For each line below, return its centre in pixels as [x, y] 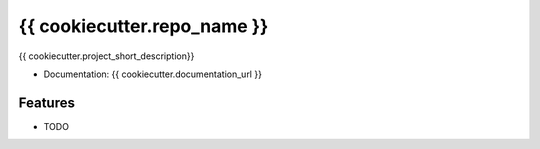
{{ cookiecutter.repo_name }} [143, 26]
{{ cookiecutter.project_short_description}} [106, 56]
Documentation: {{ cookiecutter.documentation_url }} [152, 74]
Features [46, 102]
